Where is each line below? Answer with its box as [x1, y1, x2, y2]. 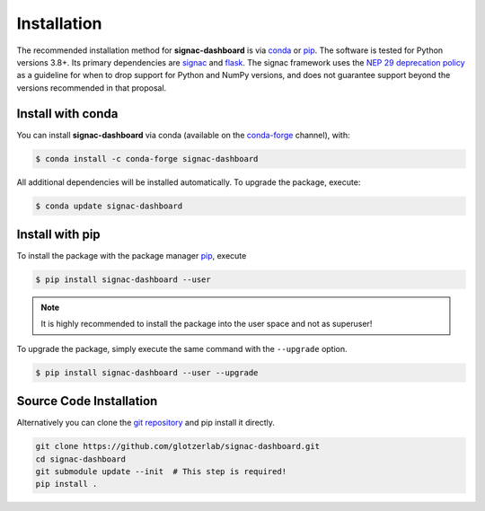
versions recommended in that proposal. [16, 82, 167, 93]
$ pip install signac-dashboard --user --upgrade [35, 367, 259, 377]
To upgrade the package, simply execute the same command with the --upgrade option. [16, 343, 348, 354]
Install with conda [16, 106, 119, 121]
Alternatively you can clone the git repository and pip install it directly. [16, 418, 276, 428]
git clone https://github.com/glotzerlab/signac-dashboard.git [35, 441, 321, 452]
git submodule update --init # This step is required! [35, 467, 287, 477]
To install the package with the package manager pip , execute [16, 251, 247, 261]
